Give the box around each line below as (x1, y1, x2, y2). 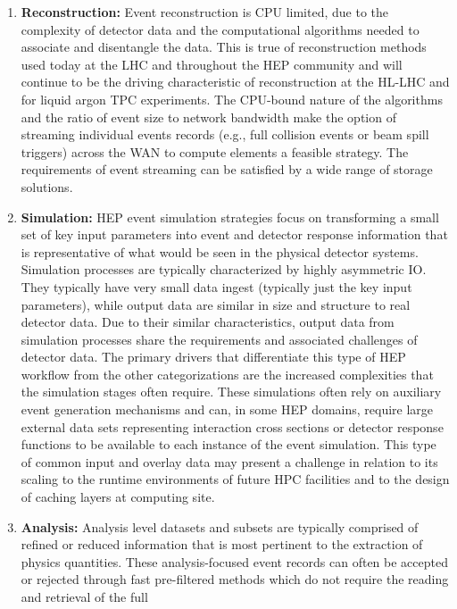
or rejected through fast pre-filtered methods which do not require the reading (21, 570, 449, 588)
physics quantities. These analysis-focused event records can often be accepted (21, 552, 448, 571)
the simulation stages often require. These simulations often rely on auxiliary (21, 382, 442, 401)
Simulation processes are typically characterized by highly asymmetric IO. (21, 260, 427, 279)
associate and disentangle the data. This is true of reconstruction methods (21, 38, 427, 56)
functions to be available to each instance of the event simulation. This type (21, 435, 436, 454)
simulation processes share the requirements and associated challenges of (21, 330, 418, 348)
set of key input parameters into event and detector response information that (21, 225, 448, 244)
